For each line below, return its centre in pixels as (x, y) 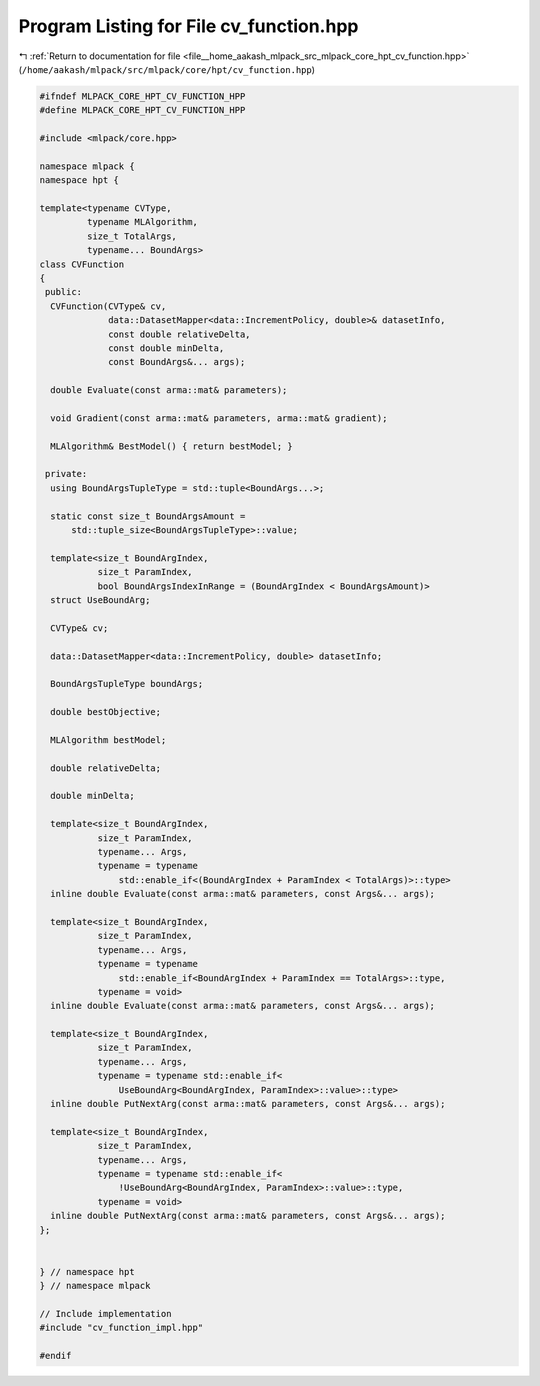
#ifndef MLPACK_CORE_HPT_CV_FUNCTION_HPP (142, 96)
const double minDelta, (166, 348)
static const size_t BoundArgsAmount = (148, 516)
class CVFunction (82, 264)
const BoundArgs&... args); (177, 362)
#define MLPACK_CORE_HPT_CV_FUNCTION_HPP (142, 110)
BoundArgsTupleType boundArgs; (127, 684)
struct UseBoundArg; (100, 599)
